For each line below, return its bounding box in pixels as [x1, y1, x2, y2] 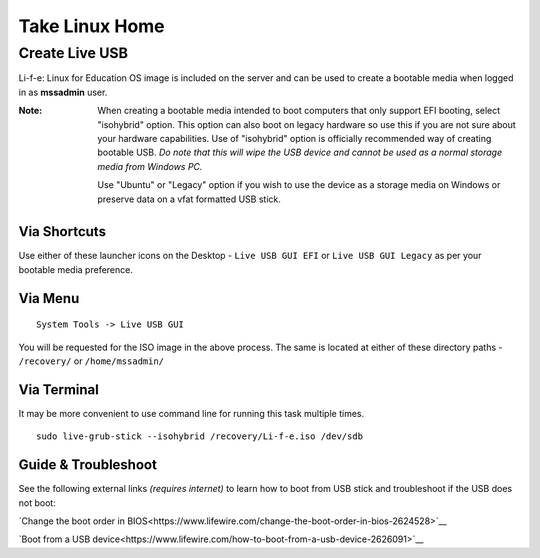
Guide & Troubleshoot [18, 456, 157, 474]
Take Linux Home [18, 15, 165, 37]
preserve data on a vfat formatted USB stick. [97, 193, 282, 205]
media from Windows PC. [97, 160, 203, 172]
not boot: [18, 496, 57, 509]
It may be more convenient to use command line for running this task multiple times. [18, 407, 365, 419]
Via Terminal [18, 381, 99, 398]
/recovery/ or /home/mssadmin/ [18, 355, 165, 367]
